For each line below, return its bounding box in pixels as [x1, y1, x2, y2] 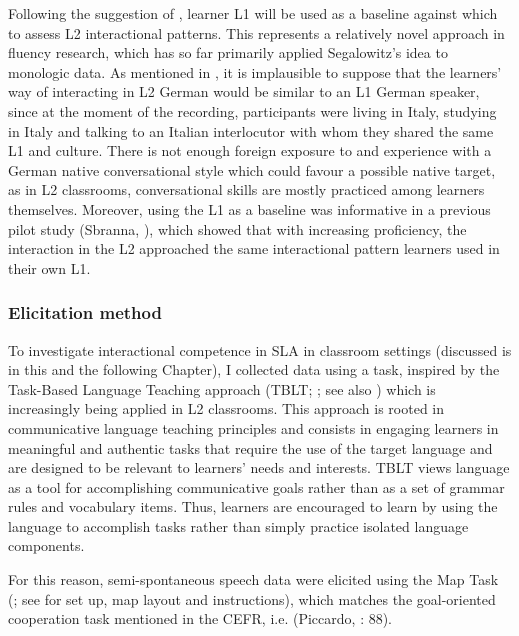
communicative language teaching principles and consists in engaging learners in [8, 417, 499, 438]
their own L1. [8, 257, 91, 278]
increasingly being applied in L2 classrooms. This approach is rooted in [8, 398, 445, 419]
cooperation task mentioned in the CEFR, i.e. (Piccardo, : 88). [8, 608, 393, 629]
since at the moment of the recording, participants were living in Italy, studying [8, 100, 497, 121]
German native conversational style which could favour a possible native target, [8, 159, 496, 180]
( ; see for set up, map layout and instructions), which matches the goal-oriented [8, 588, 496, 609]
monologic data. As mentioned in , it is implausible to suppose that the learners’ [8, 61, 502, 82]
